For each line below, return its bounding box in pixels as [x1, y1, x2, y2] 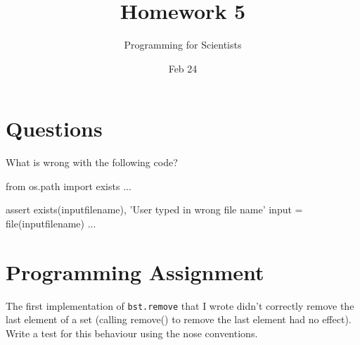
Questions [6, 114, 103, 143]
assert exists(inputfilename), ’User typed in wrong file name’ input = [6, 202, 303, 217]
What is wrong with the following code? [6, 155, 178, 170]
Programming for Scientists [124, 37, 242, 52]
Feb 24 [168, 61, 198, 75]
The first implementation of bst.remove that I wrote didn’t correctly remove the [6, 298, 354, 313]
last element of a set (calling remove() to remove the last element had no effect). [6, 312, 352, 327]
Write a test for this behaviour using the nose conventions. [6, 326, 258, 340]
